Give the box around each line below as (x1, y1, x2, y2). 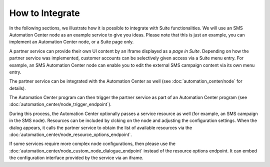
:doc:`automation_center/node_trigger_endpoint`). (9, 101, 112, 107)
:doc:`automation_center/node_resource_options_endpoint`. (9, 131, 132, 137)
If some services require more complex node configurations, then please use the (9, 140, 176, 147)
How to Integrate (9, 7, 80, 18)
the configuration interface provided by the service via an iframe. (9, 155, 143, 161)
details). (9, 85, 26, 91)
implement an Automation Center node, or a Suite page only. (9, 39, 134, 45)
